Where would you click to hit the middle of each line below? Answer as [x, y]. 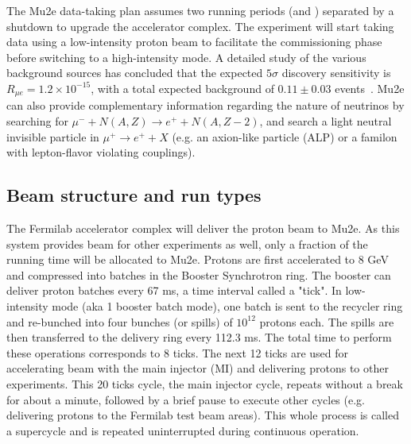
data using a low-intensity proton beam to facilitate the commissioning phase [194, 42]
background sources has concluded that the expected [135, 73]
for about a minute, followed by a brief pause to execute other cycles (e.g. [186, 399]
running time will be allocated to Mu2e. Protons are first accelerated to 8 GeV [198, 259]
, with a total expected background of [182, 88]
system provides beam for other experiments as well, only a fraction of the [187, 243]
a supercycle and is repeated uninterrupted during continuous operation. [183, 430]
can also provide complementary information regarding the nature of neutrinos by [205, 105]
